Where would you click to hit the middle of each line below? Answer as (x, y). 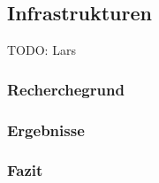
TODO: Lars (42, 50)
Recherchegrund (66, 89)
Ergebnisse (46, 130)
